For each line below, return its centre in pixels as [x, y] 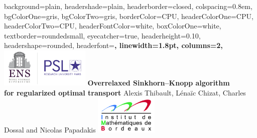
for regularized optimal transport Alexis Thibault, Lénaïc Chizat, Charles [125, 92]
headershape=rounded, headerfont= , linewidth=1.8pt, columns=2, [113, 45]
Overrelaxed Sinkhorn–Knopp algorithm [159, 82]
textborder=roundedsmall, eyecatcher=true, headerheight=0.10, [102, 35]
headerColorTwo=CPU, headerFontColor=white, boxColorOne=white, [113, 26]
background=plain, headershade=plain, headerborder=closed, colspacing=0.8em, [128, 6]
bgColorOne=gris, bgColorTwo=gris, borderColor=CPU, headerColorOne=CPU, [129, 16]
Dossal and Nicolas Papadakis [50, 130]
